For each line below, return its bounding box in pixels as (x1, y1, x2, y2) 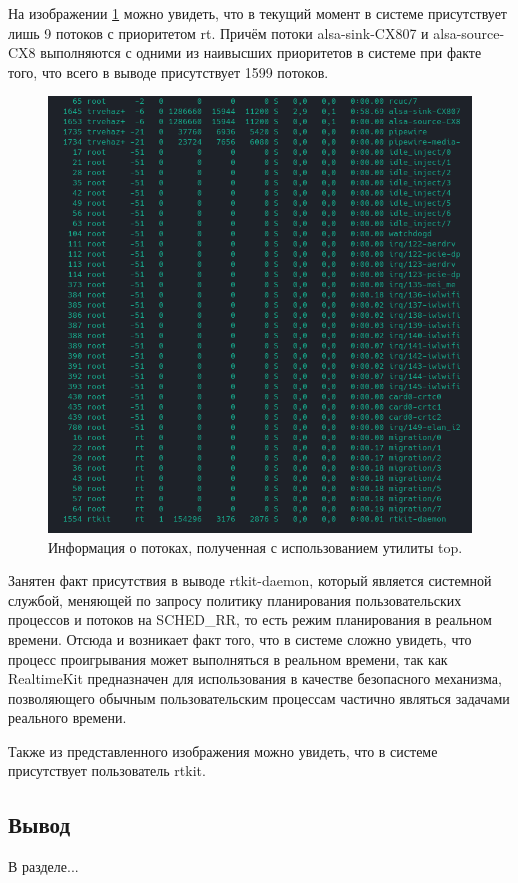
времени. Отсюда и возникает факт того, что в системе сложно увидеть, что (8, 628, 472, 649)
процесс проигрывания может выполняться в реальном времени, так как (8, 648, 448, 669)
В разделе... (8, 856, 79, 877)
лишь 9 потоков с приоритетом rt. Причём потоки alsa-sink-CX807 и (8, 22, 429, 43)
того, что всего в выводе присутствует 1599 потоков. (8, 61, 329, 82)
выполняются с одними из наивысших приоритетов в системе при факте (40, 42, 482, 63)
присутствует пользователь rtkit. (8, 760, 206, 781)
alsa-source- (433, 22, 505, 43)
